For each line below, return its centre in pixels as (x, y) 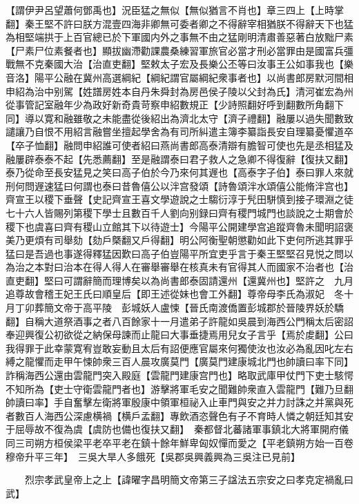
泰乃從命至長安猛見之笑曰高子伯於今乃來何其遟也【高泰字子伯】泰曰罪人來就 (179, 172)
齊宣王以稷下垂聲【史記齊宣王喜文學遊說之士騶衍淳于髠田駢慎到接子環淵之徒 (179, 199)
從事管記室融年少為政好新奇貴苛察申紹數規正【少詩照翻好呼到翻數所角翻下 (175, 105)
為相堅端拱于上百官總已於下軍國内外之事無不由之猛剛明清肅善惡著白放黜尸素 (179, 37)
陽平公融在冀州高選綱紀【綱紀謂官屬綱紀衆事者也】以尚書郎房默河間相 (194, 77)
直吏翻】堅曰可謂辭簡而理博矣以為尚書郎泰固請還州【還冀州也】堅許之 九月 (179, 280)
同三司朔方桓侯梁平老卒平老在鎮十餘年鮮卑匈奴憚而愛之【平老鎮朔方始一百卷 (179, 443)
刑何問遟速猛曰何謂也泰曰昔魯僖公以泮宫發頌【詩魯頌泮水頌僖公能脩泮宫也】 (179, 185)
